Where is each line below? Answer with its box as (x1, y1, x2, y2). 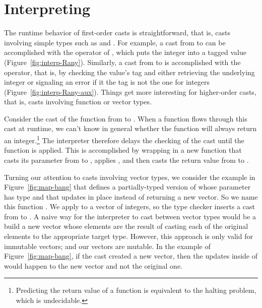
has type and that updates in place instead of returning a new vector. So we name (4, 191, 258, 202)
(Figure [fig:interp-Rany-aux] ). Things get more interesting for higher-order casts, (4, 86, 256, 97)
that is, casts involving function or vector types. (4, 96, 152, 107)
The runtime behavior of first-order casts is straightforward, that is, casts (4, 27, 230, 38)
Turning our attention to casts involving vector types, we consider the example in (4, 171, 255, 182)
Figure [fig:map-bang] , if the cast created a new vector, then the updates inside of (4, 251, 258, 261)
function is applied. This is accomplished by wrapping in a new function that (4, 145, 242, 155)
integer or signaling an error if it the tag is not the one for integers (4, 77, 210, 87)
